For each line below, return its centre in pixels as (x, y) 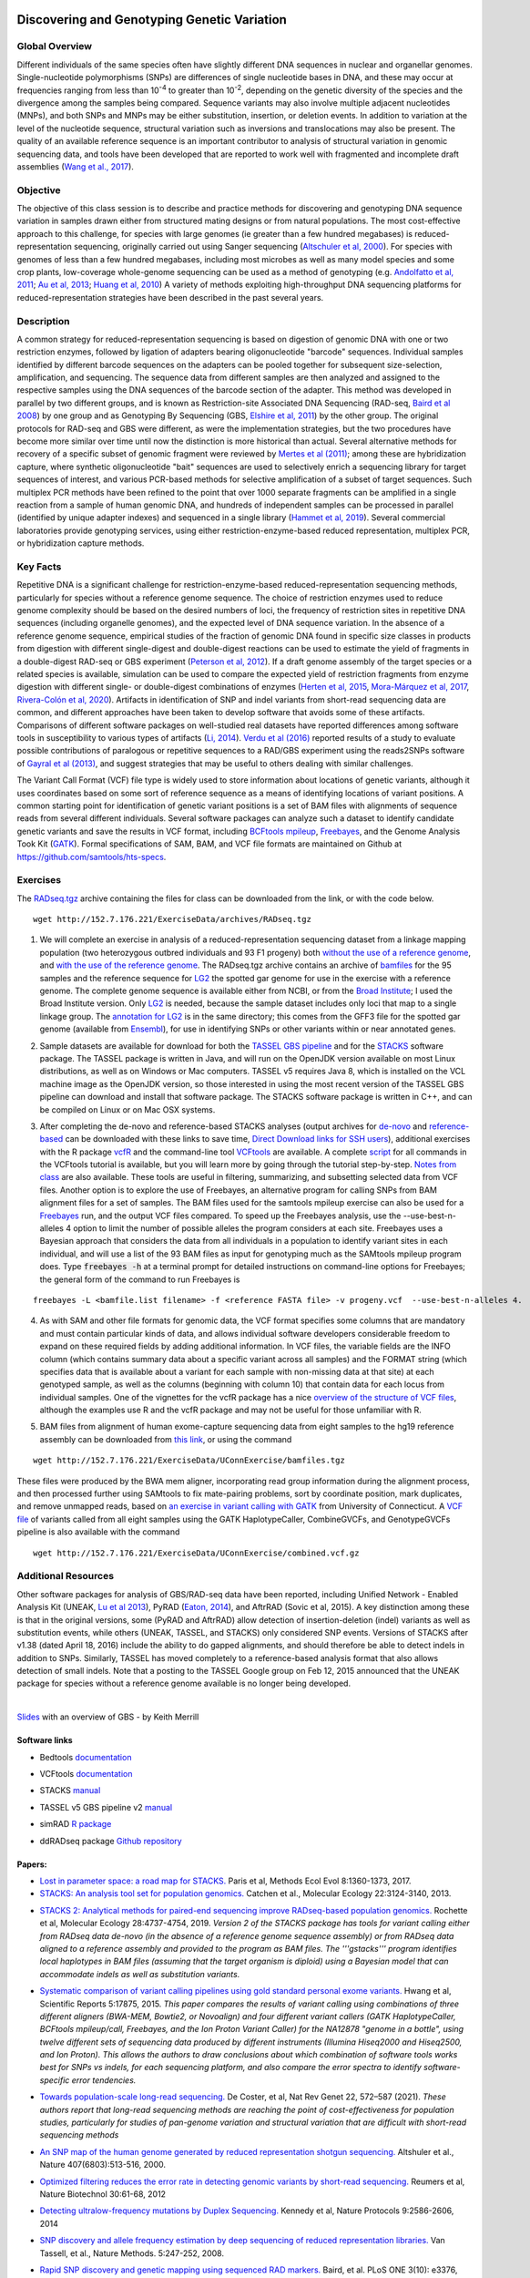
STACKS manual (70, 1791)
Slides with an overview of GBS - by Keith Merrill (108, 1717)
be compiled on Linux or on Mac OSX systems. (127, 1109)
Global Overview (55, 46)
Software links (45, 1740)
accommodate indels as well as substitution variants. (140, 1974)
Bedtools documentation (86, 1757)
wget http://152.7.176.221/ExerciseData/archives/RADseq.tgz (172, 919)
